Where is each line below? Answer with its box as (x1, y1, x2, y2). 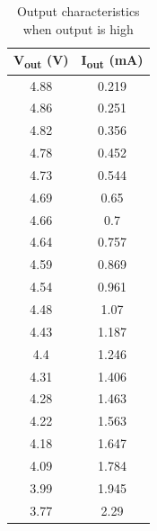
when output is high (22, 19, 134, 38)
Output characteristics (16, 2, 140, 20)
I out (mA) (81, 50, 144, 71)
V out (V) (13, 50, 69, 71)
